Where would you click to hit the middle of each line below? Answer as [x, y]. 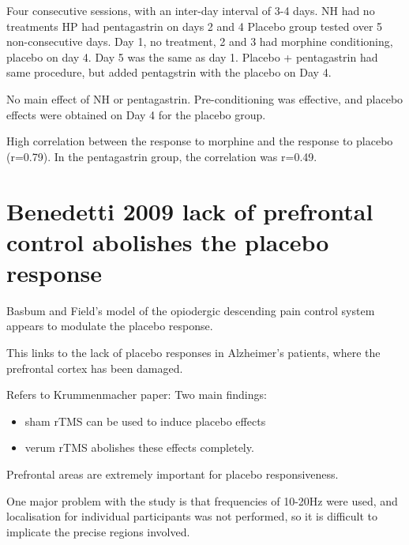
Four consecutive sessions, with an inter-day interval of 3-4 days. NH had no [191, 10]
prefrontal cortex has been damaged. [95, 368]
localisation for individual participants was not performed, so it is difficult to [192, 516]
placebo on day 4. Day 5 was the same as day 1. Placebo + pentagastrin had [192, 56]
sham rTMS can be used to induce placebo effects [145, 421]
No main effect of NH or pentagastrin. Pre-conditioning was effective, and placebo [205, 98]
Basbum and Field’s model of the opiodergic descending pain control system [191, 310]
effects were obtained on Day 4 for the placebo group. [136, 114]
